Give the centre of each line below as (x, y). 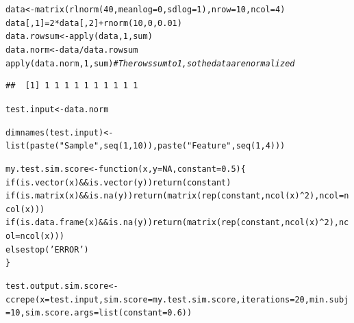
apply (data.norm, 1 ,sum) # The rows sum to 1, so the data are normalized (150, 63)
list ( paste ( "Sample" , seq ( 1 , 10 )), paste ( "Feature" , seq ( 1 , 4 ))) (146, 146)
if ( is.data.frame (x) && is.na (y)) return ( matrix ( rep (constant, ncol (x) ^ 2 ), (172, 223)
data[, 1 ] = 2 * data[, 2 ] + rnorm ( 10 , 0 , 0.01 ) (94, 23)
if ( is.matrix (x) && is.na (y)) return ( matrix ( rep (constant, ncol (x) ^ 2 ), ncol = (175, 196)
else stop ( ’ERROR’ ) (47, 249)
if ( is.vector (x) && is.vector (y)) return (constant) (118, 182)
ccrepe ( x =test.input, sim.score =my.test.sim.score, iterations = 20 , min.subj (177, 299)
